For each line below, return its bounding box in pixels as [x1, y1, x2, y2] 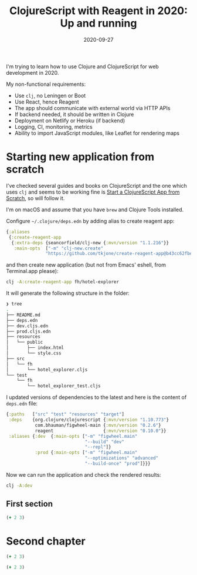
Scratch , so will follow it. [6, 194, 65, 201]
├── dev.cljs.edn [6, 323, 49, 329]
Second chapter [6, 534, 86, 548]
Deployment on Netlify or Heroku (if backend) [14, 117, 125, 124]
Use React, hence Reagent [14, 98, 79, 105]
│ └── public [6, 340, 43, 345]
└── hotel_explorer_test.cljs [27, 383, 101, 389]
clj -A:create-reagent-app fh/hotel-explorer [6, 279, 119, 285]
